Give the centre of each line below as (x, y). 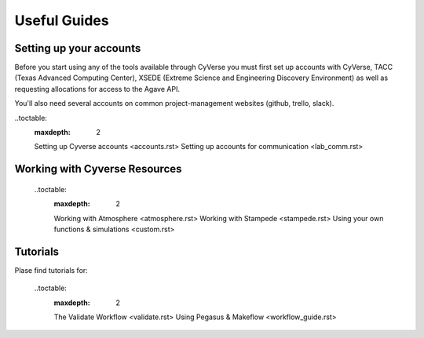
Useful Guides (62, 20)
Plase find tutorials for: (51, 270)
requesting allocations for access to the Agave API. (97, 89)
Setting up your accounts (78, 48)
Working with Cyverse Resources (98, 169)
